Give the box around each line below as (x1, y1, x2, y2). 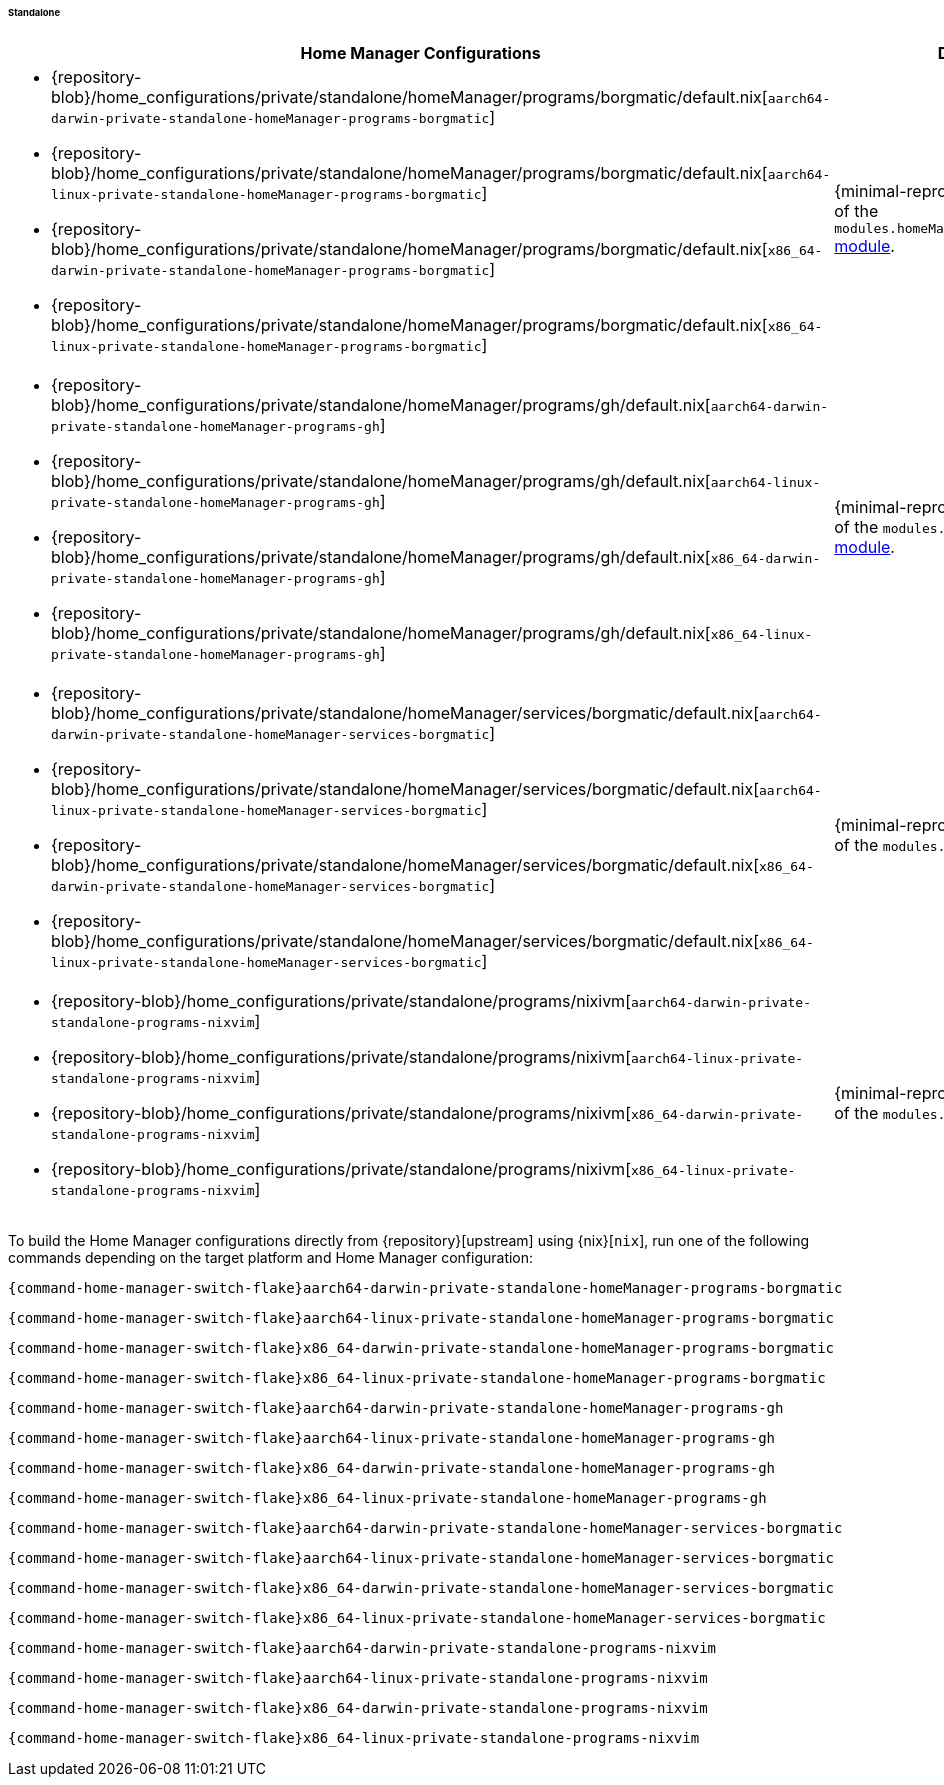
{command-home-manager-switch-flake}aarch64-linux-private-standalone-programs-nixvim (8, 1669, 708, 1686)
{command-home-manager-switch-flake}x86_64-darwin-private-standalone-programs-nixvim (8, 1699, 708, 1716)
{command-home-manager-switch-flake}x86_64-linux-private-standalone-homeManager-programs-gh (8, 1489, 767, 1506)
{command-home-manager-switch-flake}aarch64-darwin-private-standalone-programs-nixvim (8, 1639, 717, 1656)
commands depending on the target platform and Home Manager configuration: (8, 1248, 534, 1266)
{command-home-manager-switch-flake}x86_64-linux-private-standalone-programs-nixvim (8, 1729, 700, 1746)
